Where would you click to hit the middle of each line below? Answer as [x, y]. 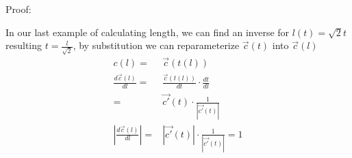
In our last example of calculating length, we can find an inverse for [148, 32]
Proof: [18, 9]
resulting [24, 45]
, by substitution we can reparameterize [156, 45]
